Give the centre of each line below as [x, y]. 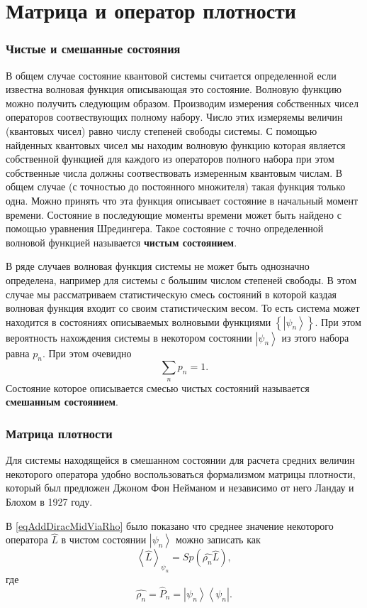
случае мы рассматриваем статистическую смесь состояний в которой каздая [171, 294]
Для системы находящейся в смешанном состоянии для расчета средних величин [180, 460]
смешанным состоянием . [62, 402]
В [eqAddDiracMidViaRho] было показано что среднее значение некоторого [170, 525]
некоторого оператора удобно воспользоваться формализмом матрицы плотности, [181, 473]
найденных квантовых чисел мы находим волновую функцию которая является [176, 145]
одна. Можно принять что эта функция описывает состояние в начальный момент [182, 200]
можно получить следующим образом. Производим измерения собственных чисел [182, 103]
